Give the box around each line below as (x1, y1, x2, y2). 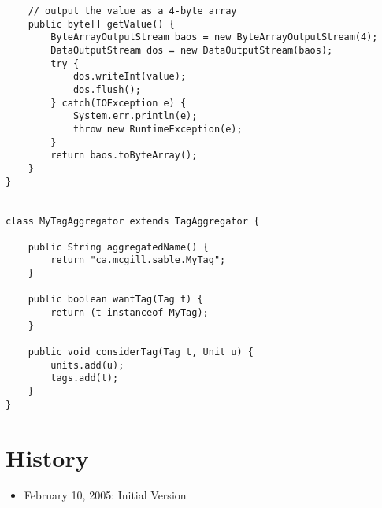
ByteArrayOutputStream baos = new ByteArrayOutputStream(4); (50, 32, 378, 43)
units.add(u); (50, 359, 124, 371)
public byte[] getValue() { (28, 18, 175, 30)
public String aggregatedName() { (28, 241, 209, 253)
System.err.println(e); (72, 110, 198, 122)
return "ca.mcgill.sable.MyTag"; (50, 254, 226, 266)
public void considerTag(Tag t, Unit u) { (28, 347, 254, 358)
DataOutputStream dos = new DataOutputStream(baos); (50, 44, 333, 56)
